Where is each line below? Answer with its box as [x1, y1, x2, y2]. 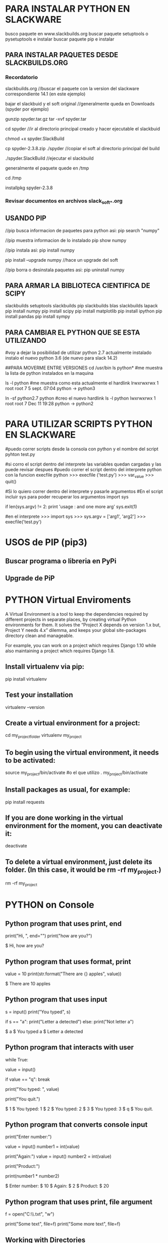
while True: [5, 1056, 29, 1062]
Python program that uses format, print [5, 957, 131, 966]
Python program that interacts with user [5, 1043, 134, 1052]
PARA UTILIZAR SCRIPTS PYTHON [5, 418, 153, 430]
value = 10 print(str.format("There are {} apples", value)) [5, 971, 122, 977]
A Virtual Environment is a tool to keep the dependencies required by [5, 611, 148, 617]
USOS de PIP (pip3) [5, 537, 87, 548]
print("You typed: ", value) [5, 1086, 60, 1092]
